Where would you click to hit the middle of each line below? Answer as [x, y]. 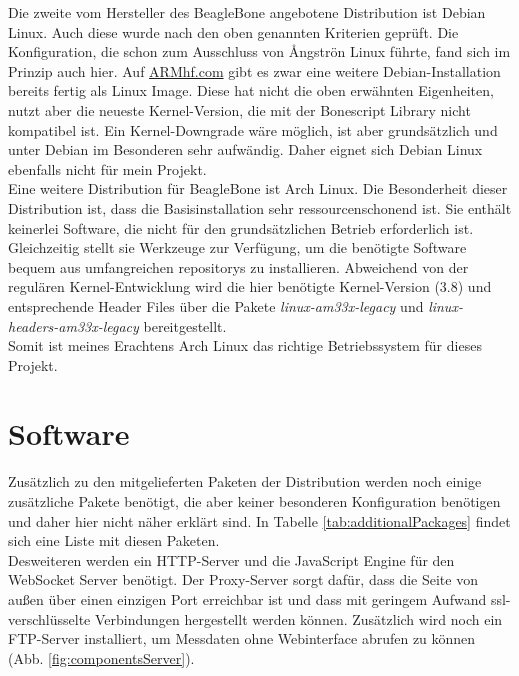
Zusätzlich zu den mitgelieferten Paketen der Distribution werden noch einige [245, 481]
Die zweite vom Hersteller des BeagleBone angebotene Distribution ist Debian [247, 12]
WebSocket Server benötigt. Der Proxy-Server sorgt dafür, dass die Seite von [243, 579]
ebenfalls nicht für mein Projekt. [107, 168]
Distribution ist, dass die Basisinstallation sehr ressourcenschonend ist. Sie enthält [260, 207]
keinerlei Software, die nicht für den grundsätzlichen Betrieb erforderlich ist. [241, 227]
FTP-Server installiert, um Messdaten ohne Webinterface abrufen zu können [242, 638]
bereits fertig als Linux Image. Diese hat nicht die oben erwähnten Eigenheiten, [251, 90]
